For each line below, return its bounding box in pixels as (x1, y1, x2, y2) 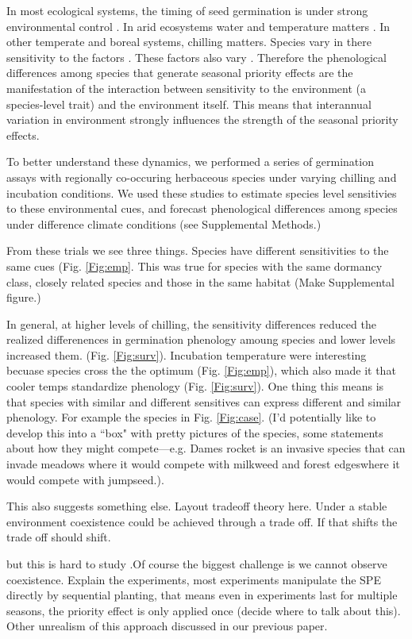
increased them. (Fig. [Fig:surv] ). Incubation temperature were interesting (6, 346, 367, 363)
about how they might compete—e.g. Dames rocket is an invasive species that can (6, 440, 406, 456)
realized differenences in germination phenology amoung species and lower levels (6, 331, 396, 348)
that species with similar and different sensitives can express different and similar (6, 393, 402, 410)
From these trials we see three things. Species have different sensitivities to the (6, 242, 389, 259)
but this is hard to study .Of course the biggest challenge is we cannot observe (6, 556, 387, 572)
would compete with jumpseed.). (6, 471, 164, 487)
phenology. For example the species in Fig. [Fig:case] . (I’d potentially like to (6, 409, 376, 425)
